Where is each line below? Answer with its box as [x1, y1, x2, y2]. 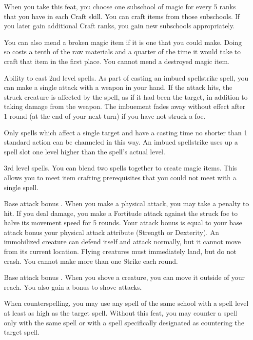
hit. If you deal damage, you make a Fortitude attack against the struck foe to [4, 208, 238, 218]
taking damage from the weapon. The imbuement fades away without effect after [4, 101, 246, 111]
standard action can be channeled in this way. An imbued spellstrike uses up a [4, 137, 238, 147]
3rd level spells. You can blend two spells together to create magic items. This [4, 163, 237, 173]
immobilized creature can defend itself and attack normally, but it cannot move [4, 236, 241, 247]
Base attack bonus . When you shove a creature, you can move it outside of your [4, 272, 245, 282]
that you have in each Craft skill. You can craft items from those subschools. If [4, 11, 240, 21]
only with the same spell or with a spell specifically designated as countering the [4, 317, 244, 327]
